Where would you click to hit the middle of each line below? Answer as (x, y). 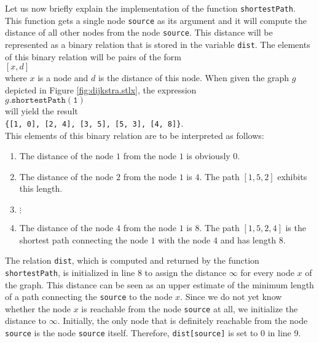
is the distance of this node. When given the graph (194, 78)
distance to (26, 321)
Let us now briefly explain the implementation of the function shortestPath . (150, 8)
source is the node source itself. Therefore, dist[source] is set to (132, 333)
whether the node (38, 308)
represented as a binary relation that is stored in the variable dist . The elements (158, 44)
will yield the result (41, 111)
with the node (184, 239)
